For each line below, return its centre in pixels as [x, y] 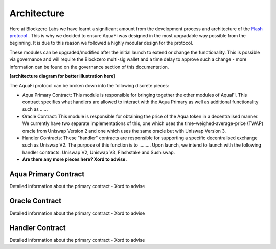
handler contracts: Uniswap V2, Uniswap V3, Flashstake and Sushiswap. [99, 152]
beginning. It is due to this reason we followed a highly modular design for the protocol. [101, 43]
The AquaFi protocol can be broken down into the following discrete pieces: [89, 86]
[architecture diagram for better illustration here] [62, 76]
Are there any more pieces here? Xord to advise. [75, 159]
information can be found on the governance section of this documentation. [89, 67]
